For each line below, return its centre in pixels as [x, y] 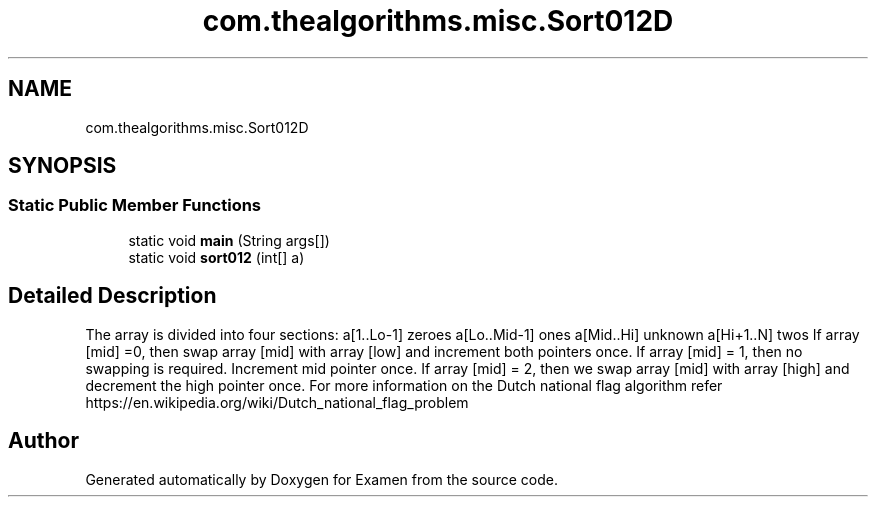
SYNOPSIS [62, 166]
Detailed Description [112, 296]
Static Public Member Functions [135, 205]
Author [43, 441]
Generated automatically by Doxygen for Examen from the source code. [321, 479]
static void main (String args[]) [229, 240]
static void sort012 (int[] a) [216, 257]
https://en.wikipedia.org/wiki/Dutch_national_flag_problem [277, 402]
